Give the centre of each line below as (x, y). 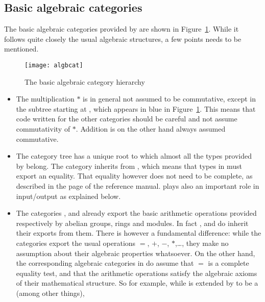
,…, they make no (202, 243)
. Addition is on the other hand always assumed (151, 129)
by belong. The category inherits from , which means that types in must (129, 166)
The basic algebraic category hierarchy (85, 81)
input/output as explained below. (68, 196)
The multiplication (45, 99)
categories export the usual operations (76, 243)
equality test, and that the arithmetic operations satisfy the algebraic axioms (137, 273)
